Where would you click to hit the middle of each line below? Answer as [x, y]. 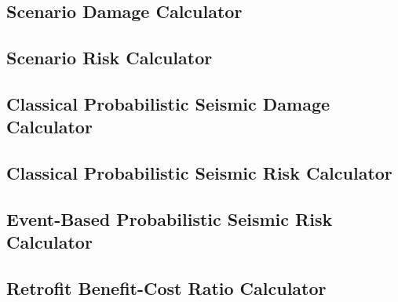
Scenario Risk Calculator [110, 58]
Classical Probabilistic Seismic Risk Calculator [199, 173]
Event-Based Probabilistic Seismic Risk [170, 218]
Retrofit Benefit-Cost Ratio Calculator [166, 288]
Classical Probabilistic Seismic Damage [168, 103]
